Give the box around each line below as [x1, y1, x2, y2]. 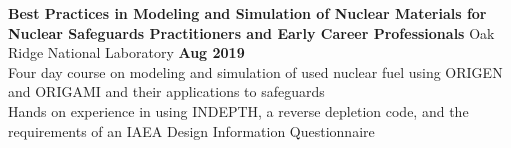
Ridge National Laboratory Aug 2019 [8, 42, 245, 63]
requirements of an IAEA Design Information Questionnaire [8, 120, 375, 141]
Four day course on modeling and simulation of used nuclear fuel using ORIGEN [8, 61, 503, 82]
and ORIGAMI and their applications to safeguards [8, 81, 325, 102]
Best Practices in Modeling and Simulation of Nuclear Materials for [8, 3, 487, 23]
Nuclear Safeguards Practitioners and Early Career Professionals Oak [8, 22, 495, 43]
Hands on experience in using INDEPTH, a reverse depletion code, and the [8, 100, 469, 121]
